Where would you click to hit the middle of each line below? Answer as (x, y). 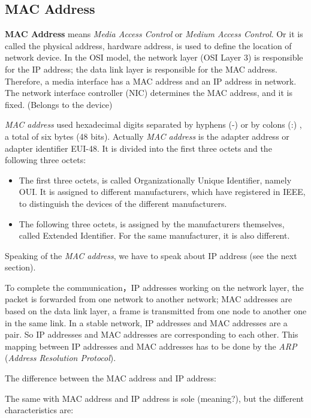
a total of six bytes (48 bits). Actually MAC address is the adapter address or (147, 136)
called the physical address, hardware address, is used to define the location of (148, 45)
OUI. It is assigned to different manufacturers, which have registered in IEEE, (162, 192)
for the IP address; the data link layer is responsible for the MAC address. (141, 69)
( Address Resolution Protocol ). (61, 358)
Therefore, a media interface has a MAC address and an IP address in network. (151, 81)
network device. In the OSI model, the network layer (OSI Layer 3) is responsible (154, 57)
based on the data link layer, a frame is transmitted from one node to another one (156, 311)
